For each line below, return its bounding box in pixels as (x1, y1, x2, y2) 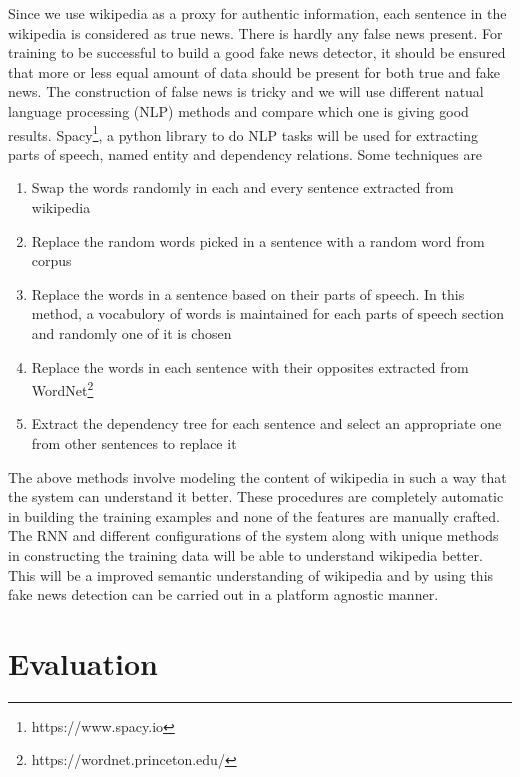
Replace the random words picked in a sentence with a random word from (31, 230, 485, 251)
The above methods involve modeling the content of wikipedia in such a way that (8, 466, 507, 487)
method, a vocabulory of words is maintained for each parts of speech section (31, 303, 505, 324)
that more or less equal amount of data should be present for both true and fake (8, 61, 501, 82)
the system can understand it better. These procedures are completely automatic (8, 486, 504, 507)
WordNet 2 (31, 377, 94, 400)
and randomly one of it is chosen (31, 322, 232, 343)
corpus (31, 250, 72, 271)
